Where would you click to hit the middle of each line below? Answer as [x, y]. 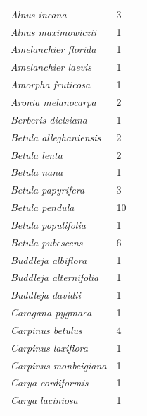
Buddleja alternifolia [55, 277]
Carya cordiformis [50, 382]
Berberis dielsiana [49, 119]
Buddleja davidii [46, 295]
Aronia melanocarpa [53, 101]
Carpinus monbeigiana [59, 365]
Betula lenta [37, 154]
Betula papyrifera [48, 190]
